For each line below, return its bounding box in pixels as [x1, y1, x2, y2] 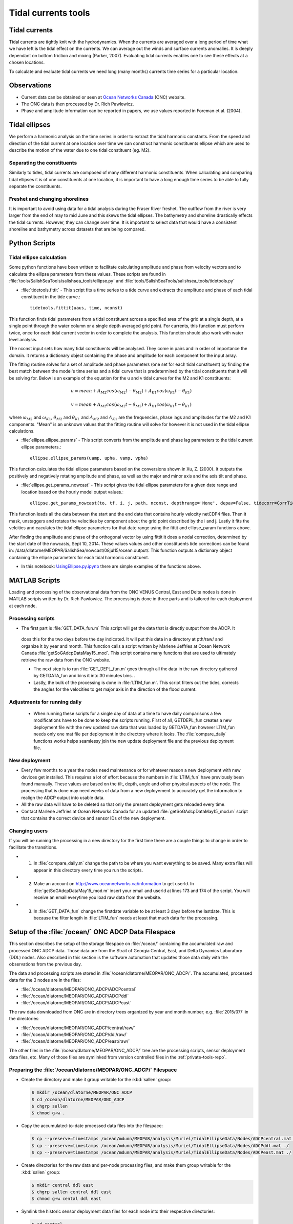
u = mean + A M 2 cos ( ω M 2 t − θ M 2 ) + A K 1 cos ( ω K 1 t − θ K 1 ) [71, 388, 192, 395]
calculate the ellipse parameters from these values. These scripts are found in [9, 271, 166, 277]
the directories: [9, 1016, 40, 1022]
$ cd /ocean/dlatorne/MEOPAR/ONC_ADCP [31, 1097, 125, 1102]
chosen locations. [9, 59, 45, 66]
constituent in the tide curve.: [21, 294, 81, 300]
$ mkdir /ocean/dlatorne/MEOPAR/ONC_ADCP [31, 1090, 132, 1095]
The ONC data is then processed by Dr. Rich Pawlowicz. [21, 101, 134, 107]
